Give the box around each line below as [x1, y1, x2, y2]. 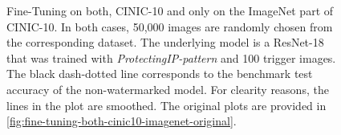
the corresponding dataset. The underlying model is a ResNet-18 [6, 34, 324, 51]
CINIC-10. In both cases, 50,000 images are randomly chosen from [6, 18, 333, 35]
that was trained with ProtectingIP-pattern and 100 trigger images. [6, 49, 336, 66]
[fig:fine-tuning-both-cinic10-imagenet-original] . [6, 112, 237, 129]
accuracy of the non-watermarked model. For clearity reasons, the [6, 80, 329, 97]
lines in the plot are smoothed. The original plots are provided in [6, 96, 327, 113]
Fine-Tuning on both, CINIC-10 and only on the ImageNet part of [6, 2, 334, 18]
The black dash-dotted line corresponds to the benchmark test [6, 65, 313, 82]
